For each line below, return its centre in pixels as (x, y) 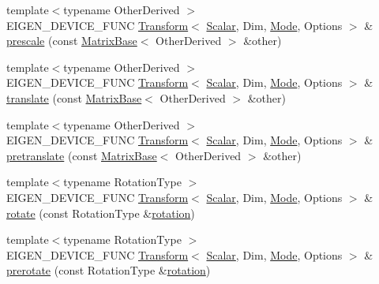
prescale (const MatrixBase (72, 41)
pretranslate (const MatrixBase (82, 155)
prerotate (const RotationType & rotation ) (109, 270)
